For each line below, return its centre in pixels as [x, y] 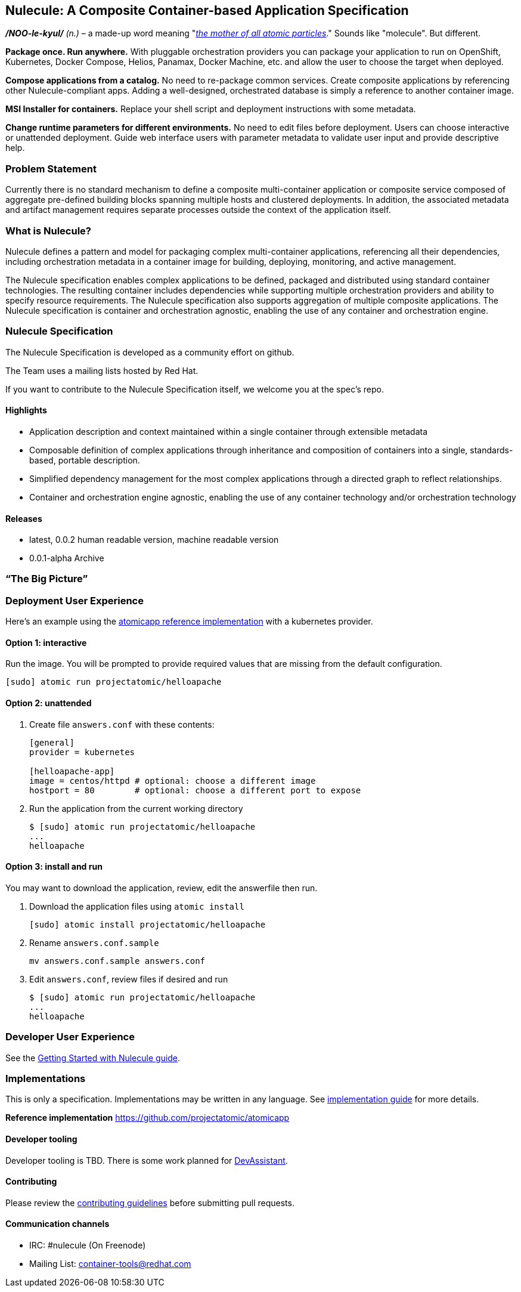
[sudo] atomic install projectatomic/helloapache [148, 924]
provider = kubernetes [82, 752]
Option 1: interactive [46, 642]
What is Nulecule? [48, 231]
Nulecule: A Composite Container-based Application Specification [207, 10]
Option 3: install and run [54, 867]
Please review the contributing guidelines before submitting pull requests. [150, 1203]
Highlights [26, 410]
